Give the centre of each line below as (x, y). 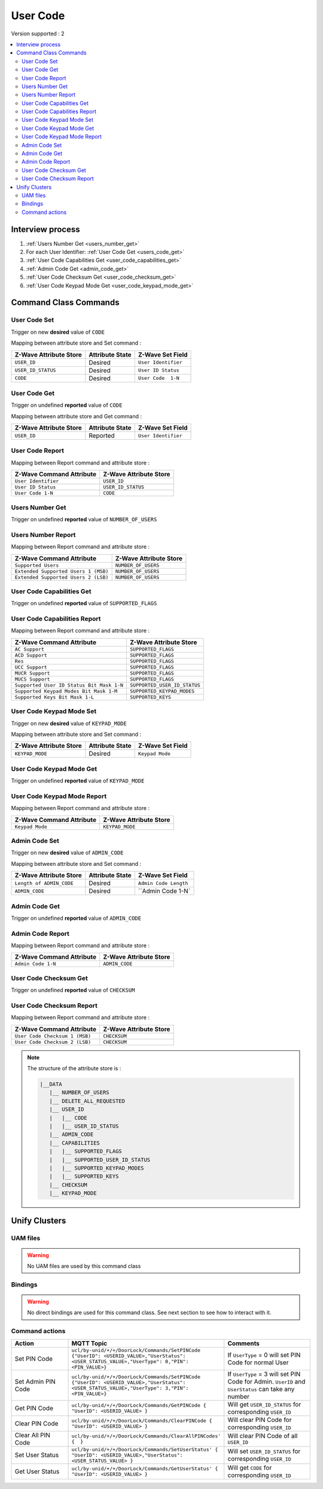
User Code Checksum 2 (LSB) (53, 1042)
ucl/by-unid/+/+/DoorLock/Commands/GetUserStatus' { (145, 1468)
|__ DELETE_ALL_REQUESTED (87, 1101)
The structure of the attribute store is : (74, 1068)
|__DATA (51, 1084)
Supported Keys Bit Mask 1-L (54, 697)
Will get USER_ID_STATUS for (264, 1404)
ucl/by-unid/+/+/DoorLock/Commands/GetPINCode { (139, 1405)
